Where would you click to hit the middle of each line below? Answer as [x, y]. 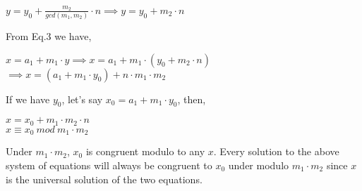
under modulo [259, 165]
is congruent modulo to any [145, 151]
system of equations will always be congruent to [109, 165]
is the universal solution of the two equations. [104, 179]
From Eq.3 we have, [49, 36]
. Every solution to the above [276, 151]
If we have [28, 99]
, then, [192, 99]
